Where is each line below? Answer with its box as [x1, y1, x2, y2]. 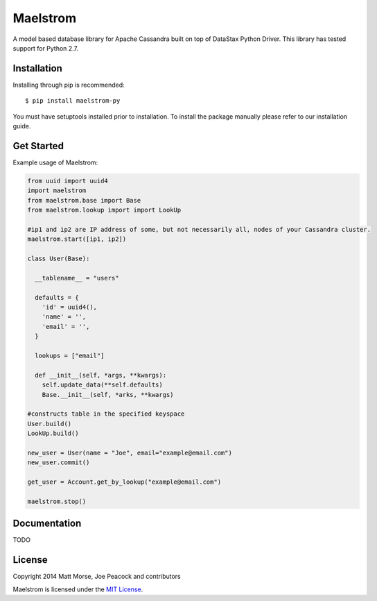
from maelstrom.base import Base [27, 196, 141, 204]
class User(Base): [27, 255, 90, 263]
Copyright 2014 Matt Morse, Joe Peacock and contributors [12, 573, 182, 581]
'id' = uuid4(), [42, 303, 97, 311]
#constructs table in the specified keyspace [27, 410, 185, 418]
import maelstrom [27, 187, 87, 194]
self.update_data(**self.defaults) [42, 381, 163, 389]
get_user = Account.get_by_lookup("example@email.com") [27, 478, 222, 486]
